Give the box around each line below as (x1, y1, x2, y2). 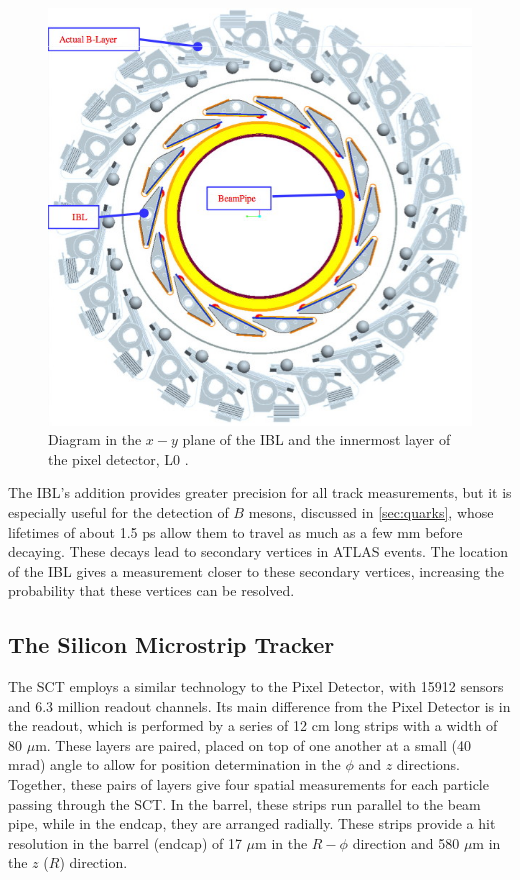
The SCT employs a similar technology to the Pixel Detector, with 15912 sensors (8, 676, 504, 697)
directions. (396, 754, 460, 775)
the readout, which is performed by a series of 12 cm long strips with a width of (8, 715, 498, 736)
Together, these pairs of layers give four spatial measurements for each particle (8, 774, 489, 795)
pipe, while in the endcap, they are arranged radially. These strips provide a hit (8, 813, 496, 834)
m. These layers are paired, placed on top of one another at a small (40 (35, 734, 472, 755)
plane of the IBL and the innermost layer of (182, 429, 451, 450)
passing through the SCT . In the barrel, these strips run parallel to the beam (8, 793, 481, 814)
